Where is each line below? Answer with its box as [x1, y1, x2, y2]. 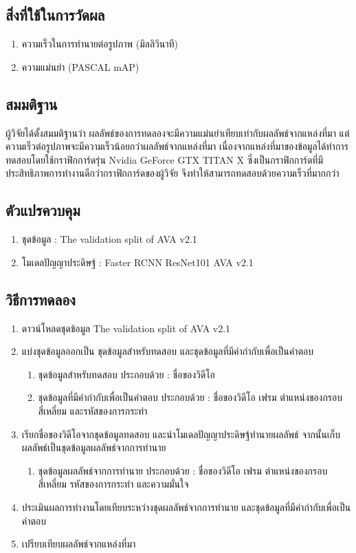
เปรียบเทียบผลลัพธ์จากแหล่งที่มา [21, 536, 136, 551]
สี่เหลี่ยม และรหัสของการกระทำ [38, 403, 148, 418]
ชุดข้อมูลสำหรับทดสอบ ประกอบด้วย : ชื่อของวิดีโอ [38, 367, 215, 381]
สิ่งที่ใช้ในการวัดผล [5, 4, 105, 25]
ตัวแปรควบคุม [5, 199, 80, 221]
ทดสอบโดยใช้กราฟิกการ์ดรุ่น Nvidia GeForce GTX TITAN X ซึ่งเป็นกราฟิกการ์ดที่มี [5, 152, 324, 166]
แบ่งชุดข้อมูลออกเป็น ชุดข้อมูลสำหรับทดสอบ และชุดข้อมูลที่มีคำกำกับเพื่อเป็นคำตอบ [21, 344, 313, 358]
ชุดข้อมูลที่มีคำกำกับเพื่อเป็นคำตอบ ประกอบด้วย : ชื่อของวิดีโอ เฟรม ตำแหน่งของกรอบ [38, 390, 342, 404]
